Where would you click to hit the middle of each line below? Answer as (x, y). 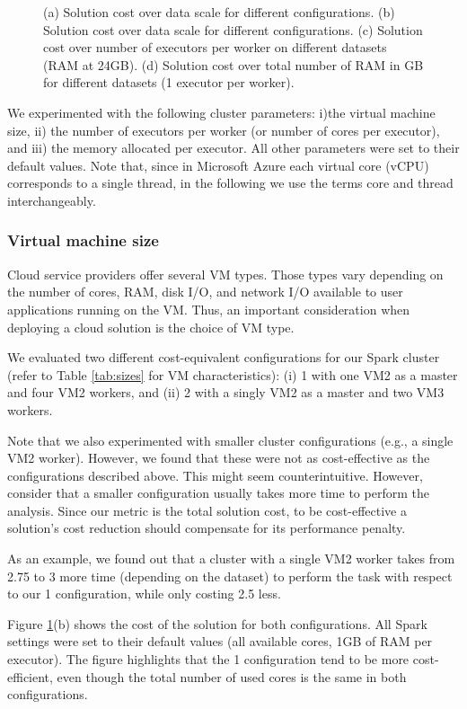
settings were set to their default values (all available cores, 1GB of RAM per (220, 641)
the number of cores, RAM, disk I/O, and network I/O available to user (205, 292)
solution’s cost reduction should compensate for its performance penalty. (207, 528)
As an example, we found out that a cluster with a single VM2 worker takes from (231, 558)
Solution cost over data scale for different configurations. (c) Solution (233, 29)
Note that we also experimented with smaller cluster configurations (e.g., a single (230, 440)
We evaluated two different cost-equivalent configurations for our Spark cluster (224, 357)
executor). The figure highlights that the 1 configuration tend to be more (208, 659)
